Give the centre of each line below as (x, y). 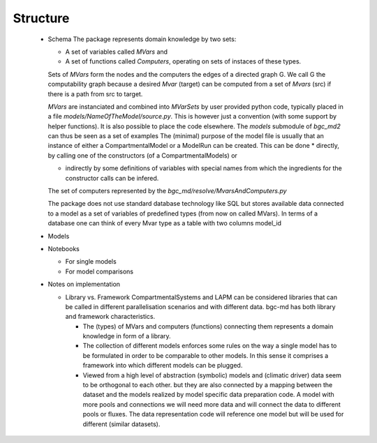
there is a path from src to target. (95, 93)
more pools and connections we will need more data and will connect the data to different (212, 404)
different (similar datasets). (121, 424)
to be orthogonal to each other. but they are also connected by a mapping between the (208, 385)
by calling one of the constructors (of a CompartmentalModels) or (142, 155)
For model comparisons (99, 271)
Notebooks (64, 248)
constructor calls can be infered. (112, 178)
